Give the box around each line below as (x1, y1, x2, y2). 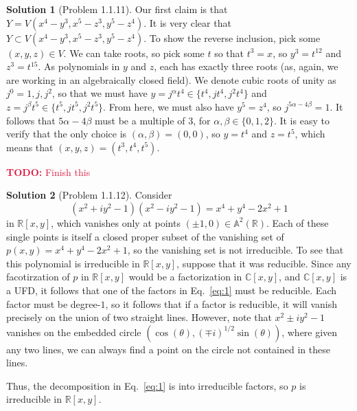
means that (6, 140, 54, 154)
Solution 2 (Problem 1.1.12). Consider (6, 188, 172, 202)
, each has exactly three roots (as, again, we (154, 59, 338, 74)
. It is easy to (273, 113, 330, 127)
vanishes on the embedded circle (6, 324, 141, 339)
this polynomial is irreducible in (6, 256, 140, 270)
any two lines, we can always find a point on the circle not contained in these (6, 342, 330, 356)
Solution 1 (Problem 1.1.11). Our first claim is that (6, 2, 228, 16)
